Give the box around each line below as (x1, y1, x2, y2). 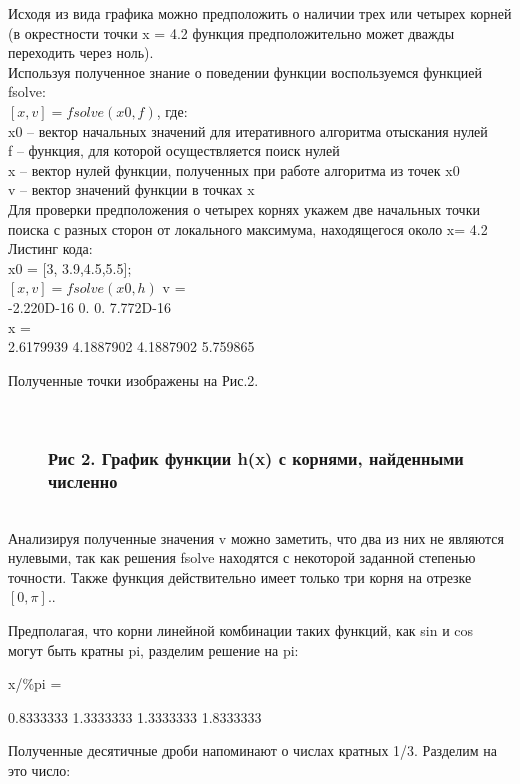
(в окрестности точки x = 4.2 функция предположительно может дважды (8, 22, 455, 43)
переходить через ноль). (8, 42, 154, 63)
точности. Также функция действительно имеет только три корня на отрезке (8, 566, 472, 587)
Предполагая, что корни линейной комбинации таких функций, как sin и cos (8, 619, 474, 640)
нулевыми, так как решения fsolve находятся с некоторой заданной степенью (8, 547, 476, 568)
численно (48, 468, 118, 493)
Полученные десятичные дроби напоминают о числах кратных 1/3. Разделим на (8, 740, 497, 761)
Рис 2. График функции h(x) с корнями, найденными (48, 445, 464, 470)
